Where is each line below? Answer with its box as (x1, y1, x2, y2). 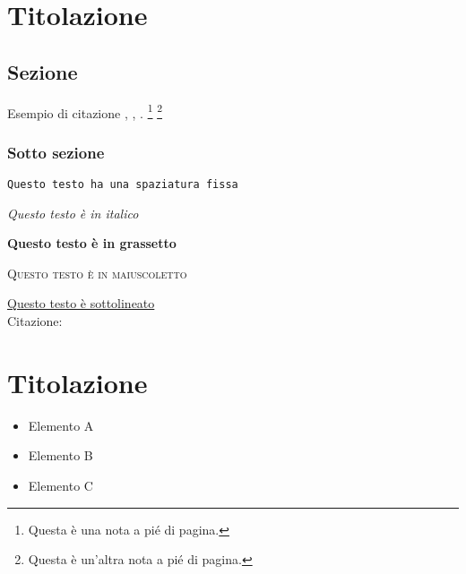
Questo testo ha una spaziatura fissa (7, 178, 238, 192)
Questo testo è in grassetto (7, 234, 177, 253)
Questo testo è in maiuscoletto (7, 263, 187, 282)
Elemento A (28, 416, 94, 434)
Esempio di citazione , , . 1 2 (7, 100, 162, 122)
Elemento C (28, 475, 93, 494)
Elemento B (28, 446, 93, 465)
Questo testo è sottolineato (7, 294, 155, 313)
